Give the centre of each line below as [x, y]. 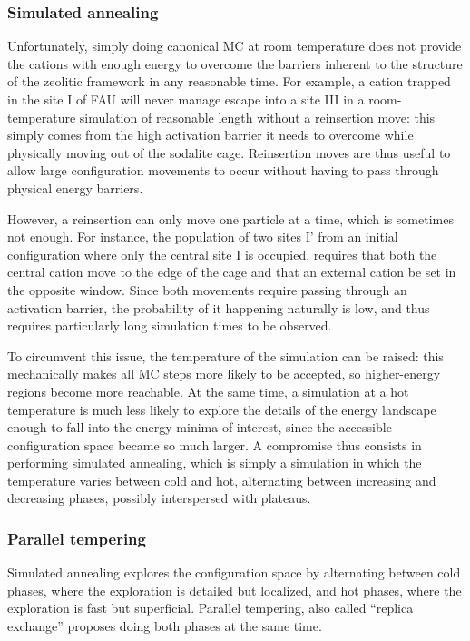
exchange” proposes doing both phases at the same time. [165, 626]
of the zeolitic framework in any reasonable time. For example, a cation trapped [229, 81]
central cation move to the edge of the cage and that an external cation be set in [232, 272]
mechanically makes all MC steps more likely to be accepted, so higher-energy [224, 374]
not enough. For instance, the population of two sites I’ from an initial [203, 237]
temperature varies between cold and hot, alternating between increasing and [222, 480]
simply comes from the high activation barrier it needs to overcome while [211, 135]
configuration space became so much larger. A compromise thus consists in [215, 444]
